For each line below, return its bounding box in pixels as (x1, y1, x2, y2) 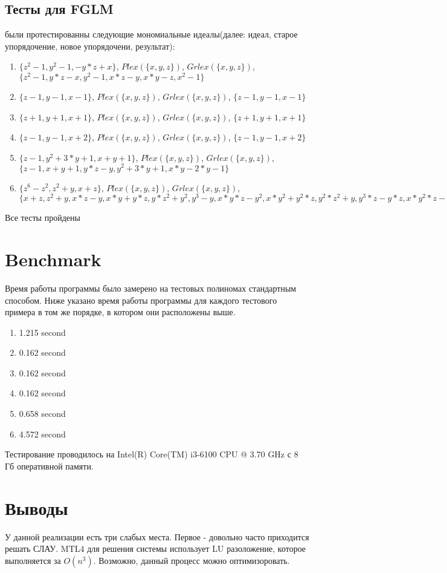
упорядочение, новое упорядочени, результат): (5, 39, 175, 52)
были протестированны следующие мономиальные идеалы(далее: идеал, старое (5, 28, 298, 41)
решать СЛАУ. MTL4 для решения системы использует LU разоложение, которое (5, 542, 306, 555)
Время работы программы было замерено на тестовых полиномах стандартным (5, 281, 297, 294)
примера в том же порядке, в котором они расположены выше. (5, 306, 236, 318)
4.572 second (19, 427, 66, 440)
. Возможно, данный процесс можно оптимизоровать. (93, 554, 290, 566)
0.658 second (19, 407, 66, 420)
